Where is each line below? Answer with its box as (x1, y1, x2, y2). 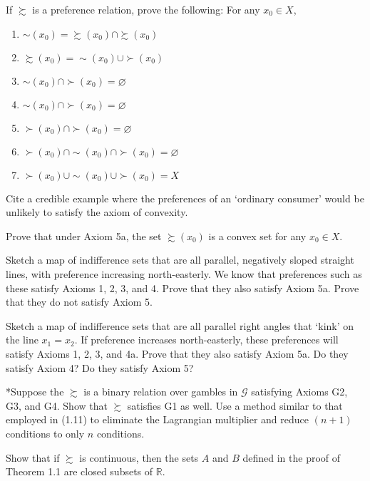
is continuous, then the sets (79, 450, 199, 465)
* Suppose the (6, 384, 64, 399)
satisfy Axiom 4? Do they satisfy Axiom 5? (6, 360, 194, 375)
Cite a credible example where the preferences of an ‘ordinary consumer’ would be (6, 190, 364, 205)
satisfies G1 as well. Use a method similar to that (127, 398, 343, 413)
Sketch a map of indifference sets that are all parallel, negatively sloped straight (6, 252, 354, 267)
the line (6, 332, 38, 347)
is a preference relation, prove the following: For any (32, 2, 260, 16)
